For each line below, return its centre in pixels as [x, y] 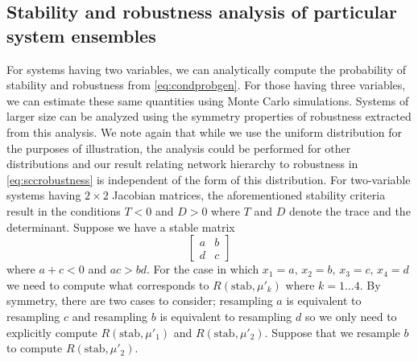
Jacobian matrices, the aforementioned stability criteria [249, 195]
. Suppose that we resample [332, 332]
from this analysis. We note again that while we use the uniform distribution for [204, 132]
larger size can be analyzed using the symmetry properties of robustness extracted [209, 116]
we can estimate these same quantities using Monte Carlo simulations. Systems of [208, 100]
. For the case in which [203, 269]
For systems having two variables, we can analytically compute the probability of [207, 69]
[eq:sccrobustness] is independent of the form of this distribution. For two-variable [209, 179]
